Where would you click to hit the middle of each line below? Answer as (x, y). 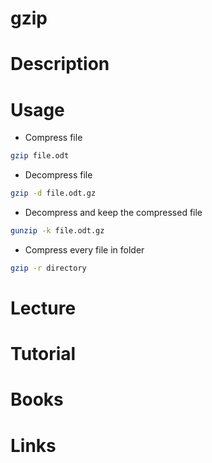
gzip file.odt (40, 156)
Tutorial (43, 354)
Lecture (43, 308)
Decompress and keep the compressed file (113, 213)
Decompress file (58, 175)
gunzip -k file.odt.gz (57, 231)
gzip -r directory (48, 268)
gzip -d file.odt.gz (53, 193)
